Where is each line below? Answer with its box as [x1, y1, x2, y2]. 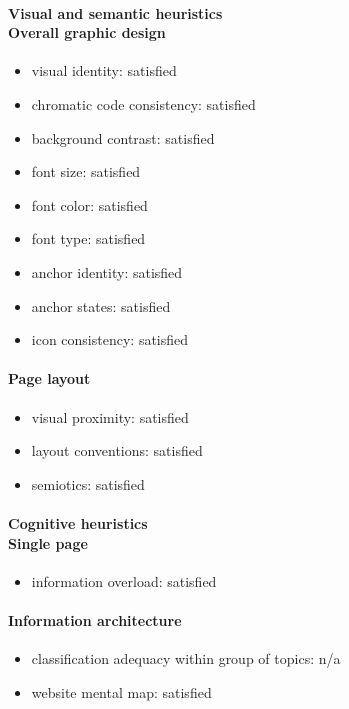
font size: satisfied [31, 161, 141, 182]
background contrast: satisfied [31, 127, 215, 148]
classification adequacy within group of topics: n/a [31, 648, 341, 669]
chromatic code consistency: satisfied [31, 93, 256, 114]
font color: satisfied [31, 194, 148, 215]
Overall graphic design [8, 22, 166, 43]
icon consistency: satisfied [31, 329, 189, 350]
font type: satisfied [31, 228, 146, 249]
